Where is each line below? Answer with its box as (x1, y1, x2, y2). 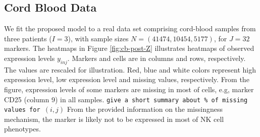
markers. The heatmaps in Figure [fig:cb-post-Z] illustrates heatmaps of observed (4, 43, 254, 53)
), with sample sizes (68, 33, 129, 43)
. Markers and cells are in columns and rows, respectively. (67, 52, 246, 63)
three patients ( (4, 33, 52, 43)
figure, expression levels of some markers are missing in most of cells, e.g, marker (4, 84, 254, 94)
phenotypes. (4, 123, 41, 134)
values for (4, 106, 40, 114)
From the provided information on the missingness (67, 104, 223, 114)
